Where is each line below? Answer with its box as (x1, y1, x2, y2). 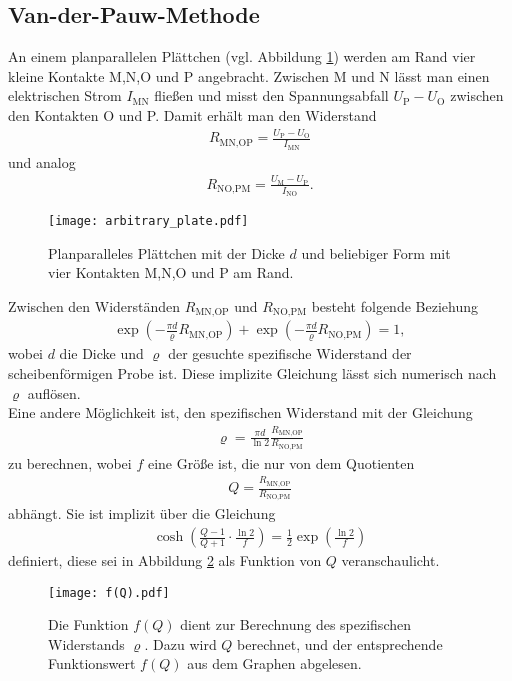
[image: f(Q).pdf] (48, 585, 170, 600)
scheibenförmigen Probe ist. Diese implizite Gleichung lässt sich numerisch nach (8, 363, 497, 384)
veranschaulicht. (341, 550, 440, 571)
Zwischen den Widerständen (8, 295, 181, 316)
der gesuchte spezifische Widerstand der (168, 343, 412, 364)
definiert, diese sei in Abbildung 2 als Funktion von (8, 550, 322, 571)
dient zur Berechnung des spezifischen (180, 614, 411, 635)
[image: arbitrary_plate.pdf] (48, 214, 249, 229)
